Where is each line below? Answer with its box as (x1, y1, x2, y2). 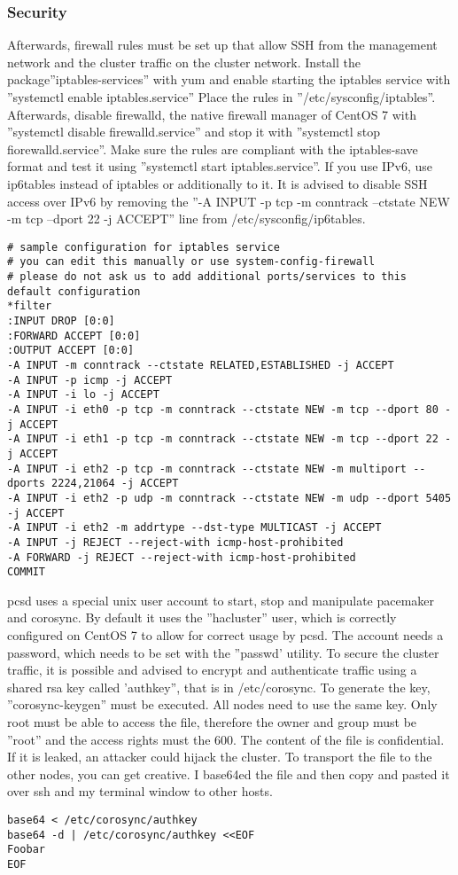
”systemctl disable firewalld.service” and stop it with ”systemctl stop (7, 122, 381, 141)
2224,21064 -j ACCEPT (51, 477, 179, 490)
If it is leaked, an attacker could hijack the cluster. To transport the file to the (7, 747, 432, 766)
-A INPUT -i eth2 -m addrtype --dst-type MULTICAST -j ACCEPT (7, 521, 382, 535)
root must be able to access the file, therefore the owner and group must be (7, 713, 417, 730)
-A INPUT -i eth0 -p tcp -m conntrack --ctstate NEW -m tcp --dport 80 (7, 402, 439, 416)
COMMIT (7, 566, 45, 579)
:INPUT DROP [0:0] (7, 315, 115, 328)
